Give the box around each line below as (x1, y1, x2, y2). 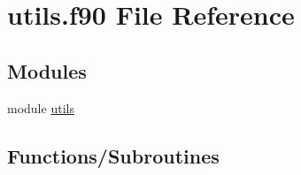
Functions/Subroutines (7, 141, 220, 169)
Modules (7, 57, 87, 84)
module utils (7, 98, 74, 117)
